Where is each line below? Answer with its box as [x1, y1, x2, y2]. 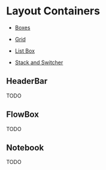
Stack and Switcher [14, 59, 63, 66]
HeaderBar [6, 76, 48, 86]
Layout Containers [6, 4, 101, 18]
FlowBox [6, 110, 39, 120]
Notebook [6, 142, 44, 153]
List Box [14, 47, 35, 54]
